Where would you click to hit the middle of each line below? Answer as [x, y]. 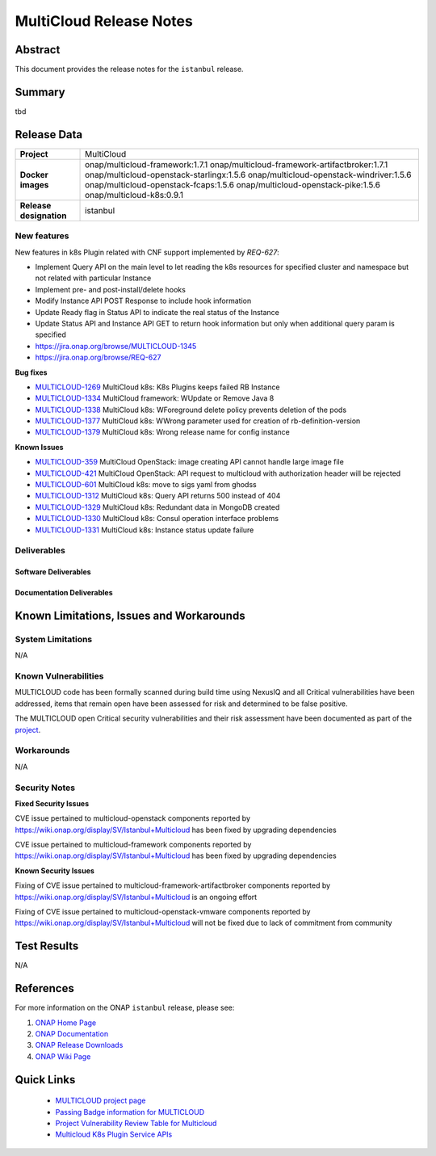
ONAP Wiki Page [63, 1056]
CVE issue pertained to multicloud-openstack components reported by [132, 818]
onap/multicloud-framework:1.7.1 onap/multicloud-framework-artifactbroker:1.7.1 [237, 164]
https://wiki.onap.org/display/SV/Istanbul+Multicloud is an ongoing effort [136, 897]
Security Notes [45, 788]
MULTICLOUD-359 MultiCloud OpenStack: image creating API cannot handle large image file [190, 462]
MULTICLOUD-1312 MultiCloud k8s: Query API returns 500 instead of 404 [158, 496]
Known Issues [39, 447]
